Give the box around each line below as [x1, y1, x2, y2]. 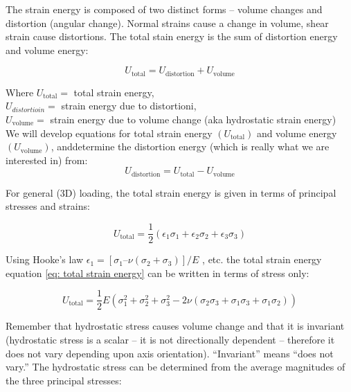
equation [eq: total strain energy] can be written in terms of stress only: [6, 265, 309, 280]
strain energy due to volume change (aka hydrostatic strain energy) [50, 112, 336, 127]
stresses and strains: [6, 199, 90, 213]
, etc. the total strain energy [202, 252, 322, 267]
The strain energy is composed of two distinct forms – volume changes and [6, 2, 323, 16]
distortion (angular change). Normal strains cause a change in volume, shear [6, 15, 329, 30]
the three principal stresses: [6, 373, 122, 387]
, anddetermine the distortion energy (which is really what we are [51, 139, 330, 154]
